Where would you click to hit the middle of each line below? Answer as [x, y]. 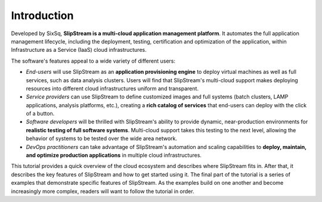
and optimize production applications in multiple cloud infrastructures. [114, 156]
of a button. [40, 114]
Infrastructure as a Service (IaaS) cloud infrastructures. [79, 50]
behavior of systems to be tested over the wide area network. [102, 139]
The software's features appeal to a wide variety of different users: [93, 61]
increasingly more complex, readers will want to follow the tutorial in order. [103, 191]
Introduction [42, 15]
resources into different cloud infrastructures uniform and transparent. [112, 88]
